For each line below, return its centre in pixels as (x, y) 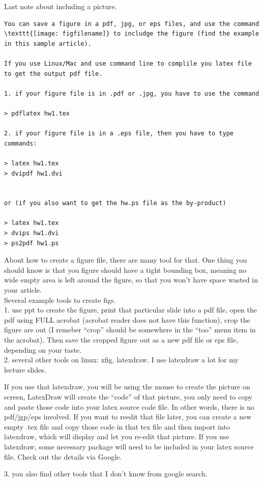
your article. (23, 290)
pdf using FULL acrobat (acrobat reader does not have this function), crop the (127, 319)
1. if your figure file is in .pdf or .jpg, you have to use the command (132, 93)
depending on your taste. (43, 349)
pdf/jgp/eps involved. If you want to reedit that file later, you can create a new (128, 417)
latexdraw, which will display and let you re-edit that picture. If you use (117, 436)
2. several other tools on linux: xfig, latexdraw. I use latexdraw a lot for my (121, 360)
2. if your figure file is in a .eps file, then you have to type (119, 134)
